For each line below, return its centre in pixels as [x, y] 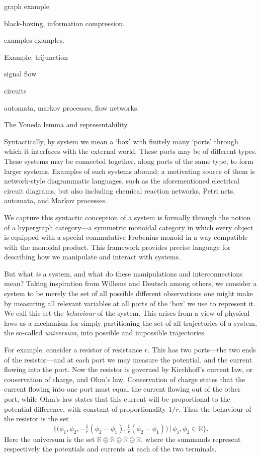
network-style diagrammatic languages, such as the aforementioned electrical [122, 181]
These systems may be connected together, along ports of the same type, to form [129, 161]
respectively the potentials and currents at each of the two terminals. [110, 449]
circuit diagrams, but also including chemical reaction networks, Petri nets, [120, 190]
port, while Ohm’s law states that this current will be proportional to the [117, 399]
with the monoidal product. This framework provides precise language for [117, 247]
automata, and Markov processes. [56, 200]
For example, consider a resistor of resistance [73, 350]
